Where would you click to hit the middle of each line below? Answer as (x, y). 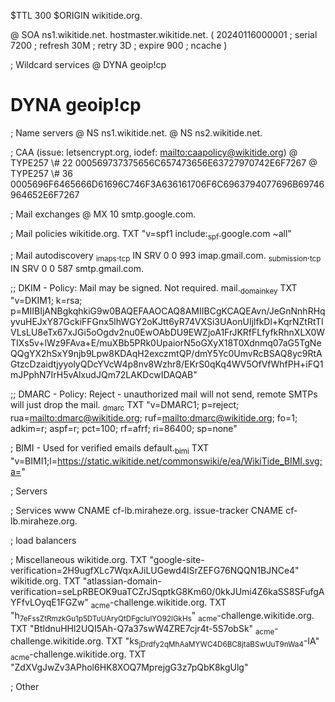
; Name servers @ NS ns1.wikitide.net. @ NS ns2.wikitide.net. (136, 132)
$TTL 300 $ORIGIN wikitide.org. (76, 15)
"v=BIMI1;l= (34, 461)
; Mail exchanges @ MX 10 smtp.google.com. (103, 214)
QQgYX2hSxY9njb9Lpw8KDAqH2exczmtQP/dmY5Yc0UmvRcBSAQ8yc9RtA (166, 354)
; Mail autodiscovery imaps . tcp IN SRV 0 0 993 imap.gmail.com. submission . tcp (166, 256)
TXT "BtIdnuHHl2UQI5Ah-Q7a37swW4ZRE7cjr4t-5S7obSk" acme (142, 629)
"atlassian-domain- (122, 581)
